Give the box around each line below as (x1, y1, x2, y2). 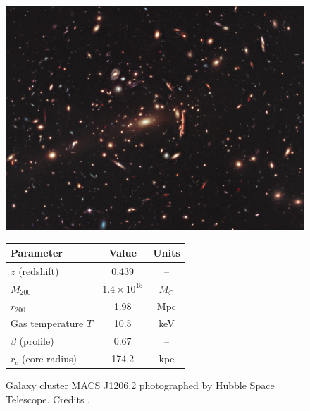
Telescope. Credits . (6, 391, 90, 406)
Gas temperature (11, 316, 84, 331)
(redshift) (18, 263, 59, 278)
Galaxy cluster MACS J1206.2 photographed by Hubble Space (6, 378, 275, 393)
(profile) (19, 333, 54, 348)
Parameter (11, 245, 63, 260)
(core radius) (22, 351, 77, 366)
